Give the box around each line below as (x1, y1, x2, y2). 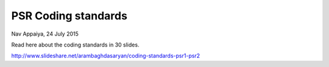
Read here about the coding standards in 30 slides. (11, 41, 140, 48)
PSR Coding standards (11, 9, 128, 22)
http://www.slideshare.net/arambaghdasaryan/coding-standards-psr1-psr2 (11, 52, 200, 60)
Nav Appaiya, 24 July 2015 (11, 30, 79, 37)
